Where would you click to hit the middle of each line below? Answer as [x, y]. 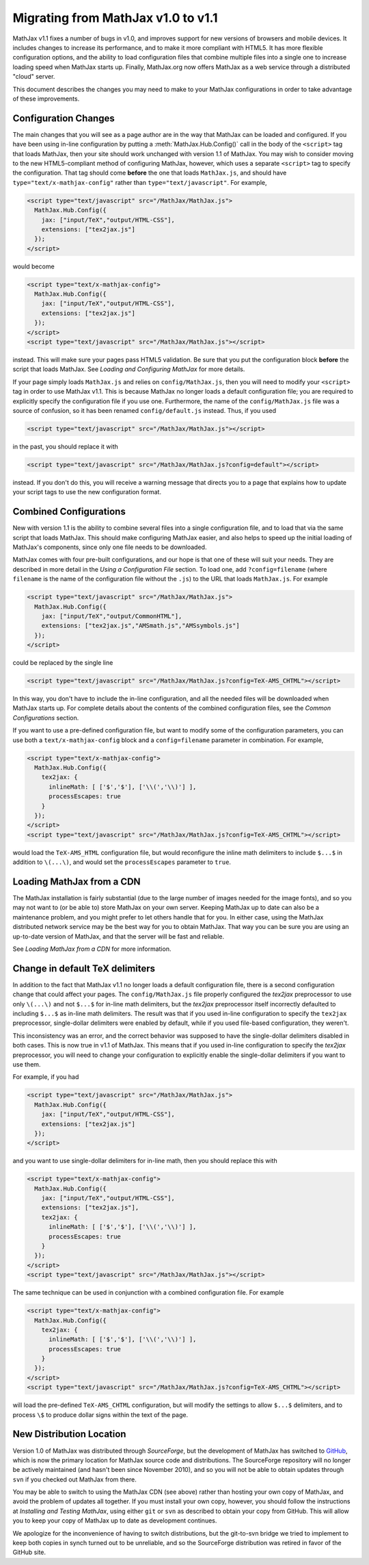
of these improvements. [46, 99]
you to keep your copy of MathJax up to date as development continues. [115, 1521]
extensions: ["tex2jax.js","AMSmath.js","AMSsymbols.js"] [140, 626]
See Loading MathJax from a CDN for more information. [92, 949]
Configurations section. [46, 717]
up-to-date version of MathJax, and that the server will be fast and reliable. [119, 936]
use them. [27, 1064]
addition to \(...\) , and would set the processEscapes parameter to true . [122, 862]
